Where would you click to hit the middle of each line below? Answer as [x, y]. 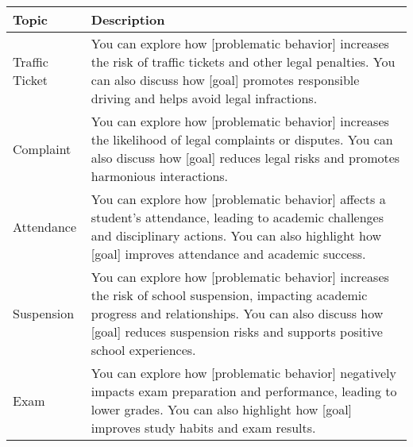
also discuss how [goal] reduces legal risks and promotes [245, 158]
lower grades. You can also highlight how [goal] [222, 409]
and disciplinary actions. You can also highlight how [236, 235]
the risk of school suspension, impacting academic [229, 295]
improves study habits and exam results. [203, 428]
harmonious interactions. [160, 176]
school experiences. [143, 350]
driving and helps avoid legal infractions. [204, 98]
